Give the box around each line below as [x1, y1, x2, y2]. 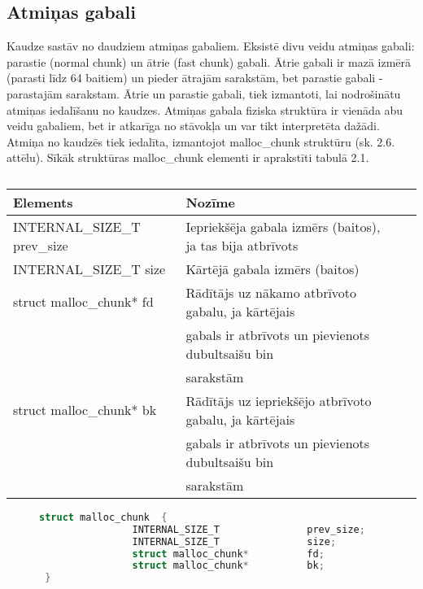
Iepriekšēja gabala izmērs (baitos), [185, 216, 381, 236]
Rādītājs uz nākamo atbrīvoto [185, 282, 357, 302]
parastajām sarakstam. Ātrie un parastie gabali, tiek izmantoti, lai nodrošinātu [7, 85, 401, 102]
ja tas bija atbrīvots [185, 235, 299, 255]
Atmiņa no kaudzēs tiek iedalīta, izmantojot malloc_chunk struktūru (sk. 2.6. [7, 133, 395, 150]
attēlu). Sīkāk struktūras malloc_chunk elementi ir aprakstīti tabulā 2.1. [7, 149, 369, 166]
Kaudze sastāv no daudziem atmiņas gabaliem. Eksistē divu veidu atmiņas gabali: [7, 37, 415, 55]
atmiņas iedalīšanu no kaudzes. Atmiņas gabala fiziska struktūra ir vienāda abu [7, 101, 403, 118]
